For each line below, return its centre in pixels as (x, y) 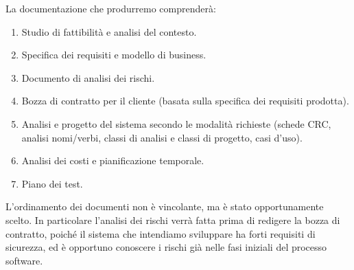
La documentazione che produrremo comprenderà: (111, 8)
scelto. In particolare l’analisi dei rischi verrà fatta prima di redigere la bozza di (173, 220)
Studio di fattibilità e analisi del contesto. (109, 31)
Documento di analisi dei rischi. (88, 77)
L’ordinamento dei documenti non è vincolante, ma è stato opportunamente (165, 206)
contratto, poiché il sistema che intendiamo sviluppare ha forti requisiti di (161, 233)
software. (24, 260)
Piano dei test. (52, 183)
